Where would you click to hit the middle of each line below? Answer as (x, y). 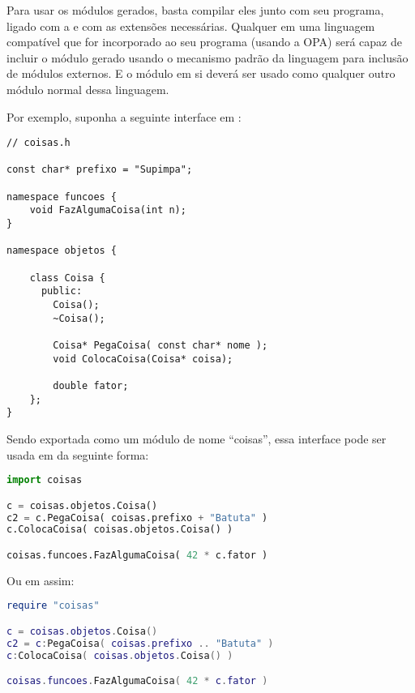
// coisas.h (39, 143)
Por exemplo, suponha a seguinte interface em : (124, 116)
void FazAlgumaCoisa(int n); (108, 210)
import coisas (45, 480)
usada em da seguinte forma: (78, 454)
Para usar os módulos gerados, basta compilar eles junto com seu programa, (195, 10)
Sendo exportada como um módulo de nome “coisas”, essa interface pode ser (197, 438)
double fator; (91, 385)
